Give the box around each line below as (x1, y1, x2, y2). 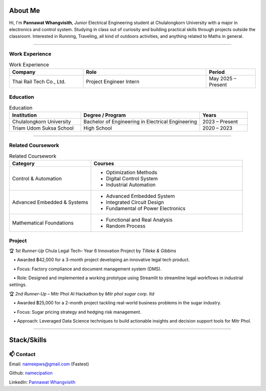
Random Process (106, 223, 146, 229)
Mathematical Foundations (12, 220, 74, 227)
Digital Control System (106, 175, 158, 182)
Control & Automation (12, 175, 62, 182)
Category (12, 160, 35, 167)
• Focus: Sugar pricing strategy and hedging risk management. (13, 309, 141, 315)
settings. (9, 282, 27, 288)
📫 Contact (9, 351, 36, 358)
